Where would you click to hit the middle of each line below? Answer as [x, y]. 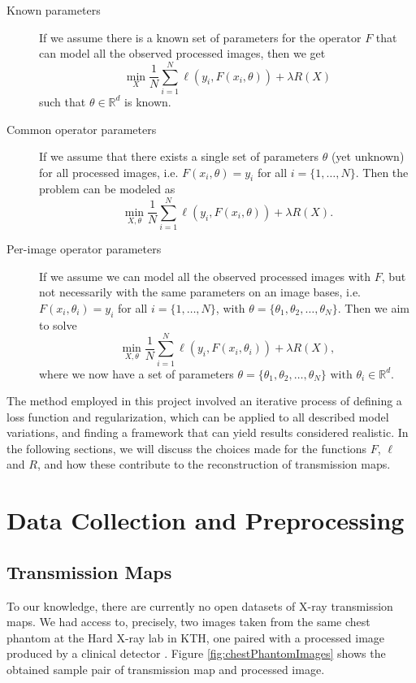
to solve [58, 324]
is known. [148, 101]
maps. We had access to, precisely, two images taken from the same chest [188, 622]
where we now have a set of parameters [136, 373]
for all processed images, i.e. [109, 172]
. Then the [382, 172]
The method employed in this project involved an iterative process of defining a [204, 401]
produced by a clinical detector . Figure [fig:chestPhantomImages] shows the [196, 653]
